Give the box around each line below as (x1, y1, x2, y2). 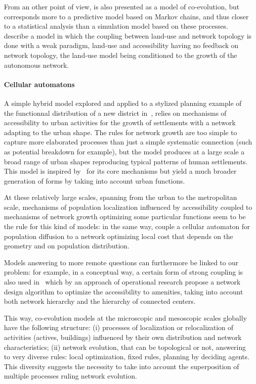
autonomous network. (4, 59, 69, 70)
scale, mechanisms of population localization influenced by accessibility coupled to (4, 201, 253, 212)
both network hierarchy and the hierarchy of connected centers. (4, 296, 196, 306)
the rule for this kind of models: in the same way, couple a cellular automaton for (4, 221, 250, 232)
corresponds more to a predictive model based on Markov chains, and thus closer (4, 11, 249, 21)
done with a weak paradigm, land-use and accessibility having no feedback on (4, 40, 239, 50)
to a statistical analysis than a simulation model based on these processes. (4, 21, 228, 31)
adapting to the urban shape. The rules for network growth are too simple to (4, 127, 237, 137)
